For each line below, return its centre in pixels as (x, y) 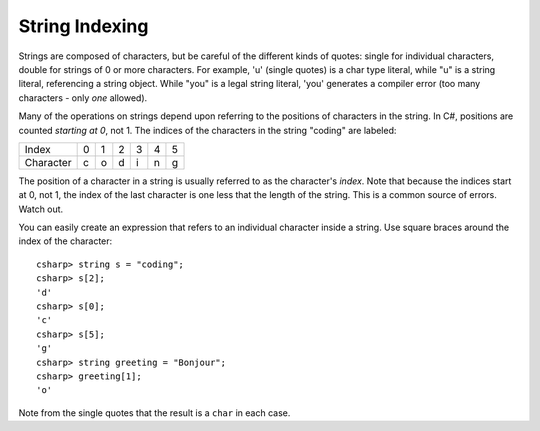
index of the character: (65, 241)
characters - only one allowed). (83, 97)
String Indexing (83, 26)
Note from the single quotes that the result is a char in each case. (154, 412)
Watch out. (41, 209)
